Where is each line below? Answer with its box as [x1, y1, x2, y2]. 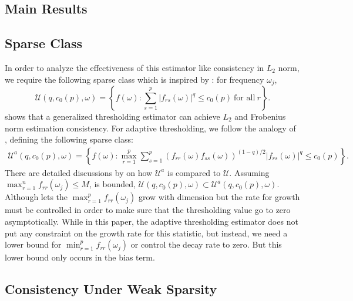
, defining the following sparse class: [5, 133, 133, 146]
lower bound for [5, 238, 62, 251]
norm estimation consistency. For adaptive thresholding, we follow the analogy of [5, 121, 296, 134]
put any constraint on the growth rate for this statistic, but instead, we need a [5, 226, 288, 239]
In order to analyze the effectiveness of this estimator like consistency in [5, 61, 264, 73]
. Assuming [229, 166, 270, 178]
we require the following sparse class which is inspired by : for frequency [5, 73, 264, 85]
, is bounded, [89, 178, 136, 190]
